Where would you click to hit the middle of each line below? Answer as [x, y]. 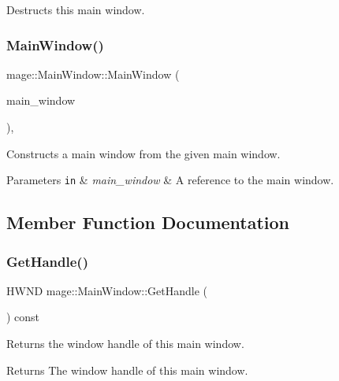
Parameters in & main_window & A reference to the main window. [170, 180]
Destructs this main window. [76, 9]
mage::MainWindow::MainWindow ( [93, 74]
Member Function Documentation [148, 222]
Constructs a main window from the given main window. [143, 153]
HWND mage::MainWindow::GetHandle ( [107, 290]
